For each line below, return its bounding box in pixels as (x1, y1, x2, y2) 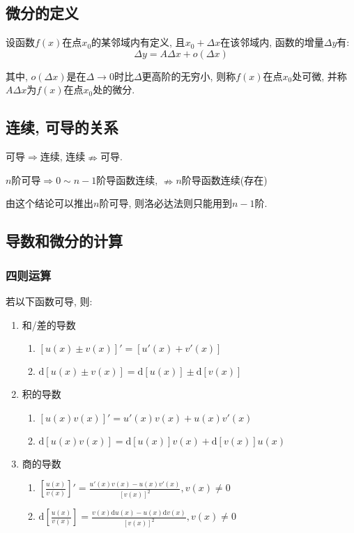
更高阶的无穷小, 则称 (141, 68, 236, 83)
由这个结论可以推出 (6, 196, 93, 210)
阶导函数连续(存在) (181, 172, 268, 187)
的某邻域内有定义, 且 (91, 35, 185, 49)
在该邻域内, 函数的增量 (220, 35, 324, 49)
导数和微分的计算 (6, 230, 123, 252)
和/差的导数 (22, 317, 76, 332)
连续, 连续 (40, 149, 86, 164)
